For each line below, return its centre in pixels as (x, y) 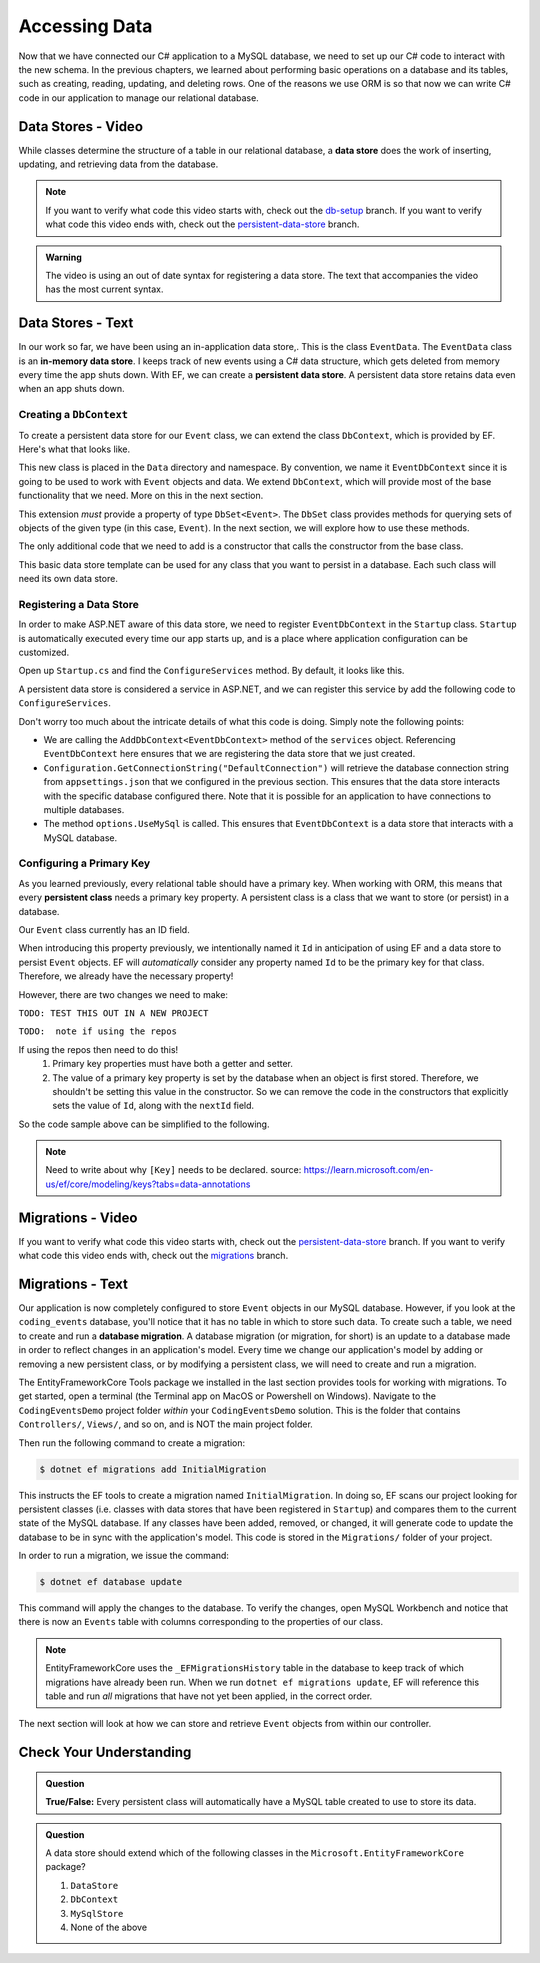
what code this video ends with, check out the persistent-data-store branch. (202, 224)
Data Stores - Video (81, 126)
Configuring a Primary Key (84, 863)
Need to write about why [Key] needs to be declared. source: (173, 1170)
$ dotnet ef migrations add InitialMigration (153, 1469)
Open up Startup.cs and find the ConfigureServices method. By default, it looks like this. (211, 671)
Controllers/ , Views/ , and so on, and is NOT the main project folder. (166, 1424)
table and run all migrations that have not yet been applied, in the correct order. (209, 1696)
